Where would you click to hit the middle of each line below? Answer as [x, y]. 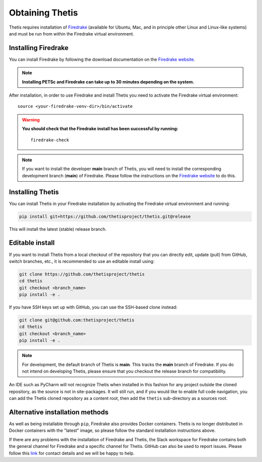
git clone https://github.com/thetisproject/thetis [82, 274]
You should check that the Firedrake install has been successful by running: [100, 129]
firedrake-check [50, 140]
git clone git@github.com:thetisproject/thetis [77, 320]
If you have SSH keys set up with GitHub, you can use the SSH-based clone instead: [93, 307]
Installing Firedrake [39, 48]
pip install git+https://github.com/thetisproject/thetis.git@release [105, 216]
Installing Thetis [34, 192]
